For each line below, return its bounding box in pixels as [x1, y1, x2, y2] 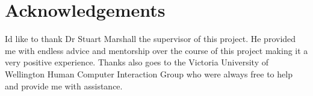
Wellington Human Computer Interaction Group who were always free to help [5, 67, 293, 80]
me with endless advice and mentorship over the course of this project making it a [5, 44, 308, 56]
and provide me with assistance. [5, 79, 123, 92]
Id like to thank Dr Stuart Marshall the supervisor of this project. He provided [5, 32, 296, 45]
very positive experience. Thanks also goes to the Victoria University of [5, 56, 269, 68]
